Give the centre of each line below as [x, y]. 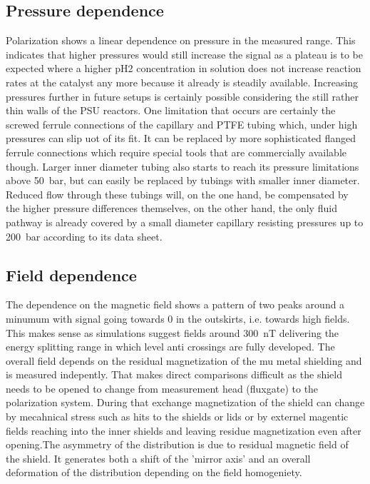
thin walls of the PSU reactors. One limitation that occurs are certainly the [171, 110]
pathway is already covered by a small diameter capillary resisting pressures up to [185, 222]
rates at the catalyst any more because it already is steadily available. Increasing [182, 82]
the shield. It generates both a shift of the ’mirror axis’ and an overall [158, 458]
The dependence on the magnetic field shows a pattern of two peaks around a [175, 304]
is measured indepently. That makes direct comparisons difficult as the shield [174, 374]
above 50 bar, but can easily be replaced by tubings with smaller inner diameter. [183, 180]
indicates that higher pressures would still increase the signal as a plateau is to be [184, 54]
